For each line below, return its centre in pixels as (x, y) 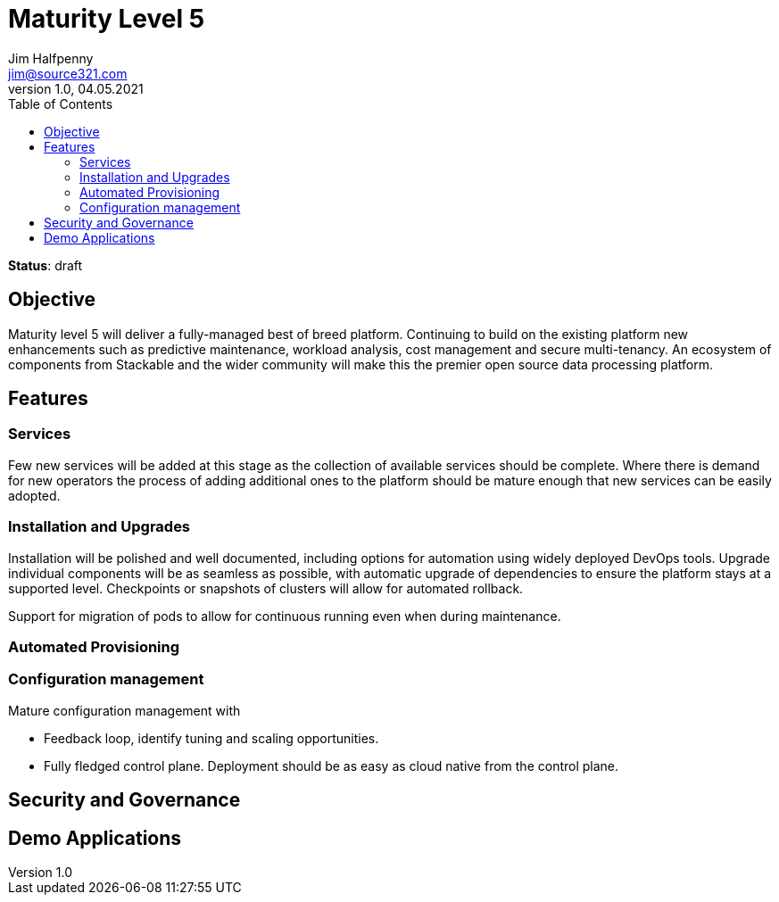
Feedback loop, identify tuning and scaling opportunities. (211, 738)
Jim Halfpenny (51, 58)
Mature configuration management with (124, 710)
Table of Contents (61, 103)
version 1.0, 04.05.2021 (76, 88)
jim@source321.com (68, 73)
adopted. (34, 495)
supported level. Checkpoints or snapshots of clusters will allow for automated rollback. (266, 588)
